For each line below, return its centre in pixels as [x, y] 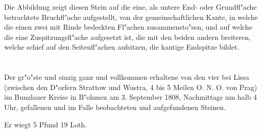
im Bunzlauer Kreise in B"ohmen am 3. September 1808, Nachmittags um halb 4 [131, 97]
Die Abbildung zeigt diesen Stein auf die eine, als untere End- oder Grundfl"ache [130, 7]
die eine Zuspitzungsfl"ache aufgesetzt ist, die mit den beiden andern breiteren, [127, 37]
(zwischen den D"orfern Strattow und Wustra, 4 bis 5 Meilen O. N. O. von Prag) [131, 87]
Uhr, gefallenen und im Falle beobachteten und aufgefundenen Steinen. [115, 107]
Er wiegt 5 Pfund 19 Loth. [46, 124]
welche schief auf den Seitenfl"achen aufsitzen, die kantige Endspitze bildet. [122, 47]
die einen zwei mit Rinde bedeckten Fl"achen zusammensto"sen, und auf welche [128, 27]
